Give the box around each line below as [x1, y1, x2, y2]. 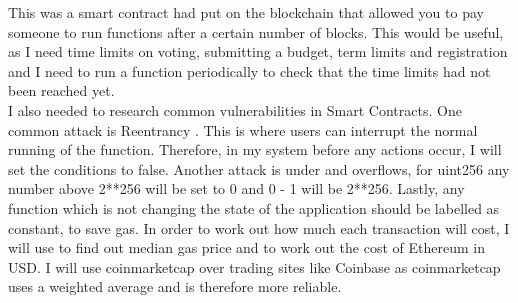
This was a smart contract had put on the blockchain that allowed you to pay [8, 2, 484, 22]
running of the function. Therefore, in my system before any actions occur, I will [8, 139, 502, 160]
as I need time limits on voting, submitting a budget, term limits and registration [8, 41, 508, 62]
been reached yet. [8, 80, 115, 101]
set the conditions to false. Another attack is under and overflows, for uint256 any [8, 158, 510, 179]
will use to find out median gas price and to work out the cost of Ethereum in [8, 237, 485, 258]
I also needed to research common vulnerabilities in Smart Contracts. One [8, 99, 462, 120]
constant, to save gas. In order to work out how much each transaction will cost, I [8, 217, 510, 238]
